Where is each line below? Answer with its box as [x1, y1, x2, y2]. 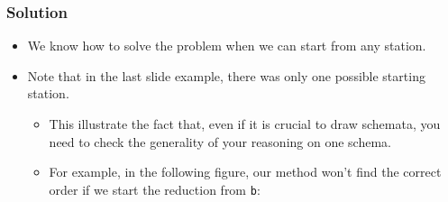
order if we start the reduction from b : [49, 179, 261, 198]
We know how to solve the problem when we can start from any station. [27, 36, 426, 55]
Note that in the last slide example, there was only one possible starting [27, 66, 425, 85]
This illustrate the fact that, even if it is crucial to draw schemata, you [49, 115, 441, 133]
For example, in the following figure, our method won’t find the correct [49, 162, 442, 181]
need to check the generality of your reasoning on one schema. [49, 132, 391, 151]
